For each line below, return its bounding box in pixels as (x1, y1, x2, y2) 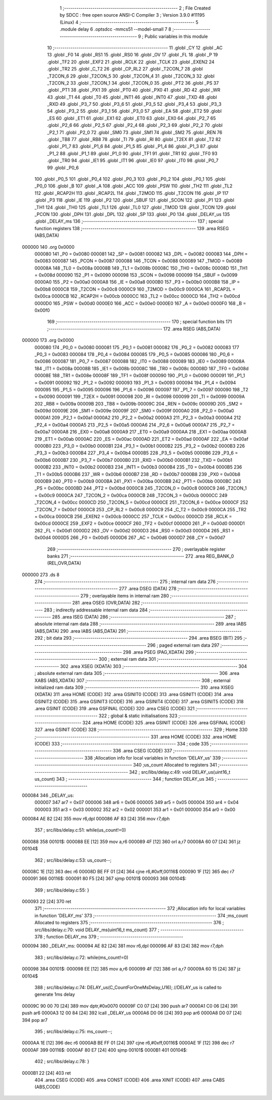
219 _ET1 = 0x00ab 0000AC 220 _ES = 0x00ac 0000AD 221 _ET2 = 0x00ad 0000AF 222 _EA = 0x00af (34, 436, 249, 442)
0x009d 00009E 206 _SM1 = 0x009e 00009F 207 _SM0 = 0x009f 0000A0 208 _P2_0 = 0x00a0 (34, 408, 234, 414)
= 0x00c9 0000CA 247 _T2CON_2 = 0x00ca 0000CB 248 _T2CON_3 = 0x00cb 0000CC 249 (34, 492, 228, 498)
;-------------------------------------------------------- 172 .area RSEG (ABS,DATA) (47, 325, 221, 332)
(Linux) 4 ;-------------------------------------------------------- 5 (59, 19, 198, 25)
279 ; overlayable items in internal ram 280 (80, 592, 169, 599)
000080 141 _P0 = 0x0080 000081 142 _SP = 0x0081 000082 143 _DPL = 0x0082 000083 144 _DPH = (34, 251, 248, 257)
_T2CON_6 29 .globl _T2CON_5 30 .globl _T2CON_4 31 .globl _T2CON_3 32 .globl (47, 73, 215, 79)
